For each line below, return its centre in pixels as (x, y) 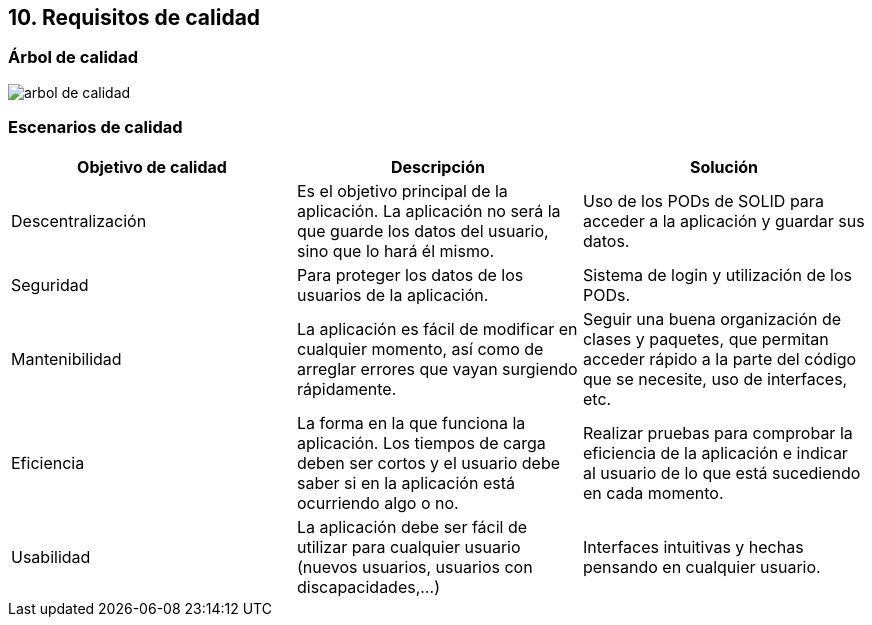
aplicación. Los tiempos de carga (421, 442)
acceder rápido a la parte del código (719, 358)
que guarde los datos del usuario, (422, 230)
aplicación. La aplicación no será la (428, 210)
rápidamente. (346, 388)
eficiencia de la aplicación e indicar (715, 452)
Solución (724, 166)
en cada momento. (653, 492)
